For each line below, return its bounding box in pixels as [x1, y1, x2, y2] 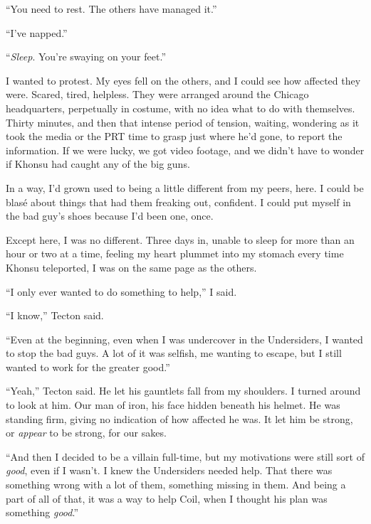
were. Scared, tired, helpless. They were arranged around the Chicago [6, 87, 309, 102]
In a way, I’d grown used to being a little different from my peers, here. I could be [6, 180, 364, 195]
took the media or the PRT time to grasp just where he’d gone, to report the [6, 129, 343, 144]
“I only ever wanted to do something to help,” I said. [6, 284, 237, 299]
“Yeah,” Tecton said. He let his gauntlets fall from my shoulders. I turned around [6, 383, 361, 398]
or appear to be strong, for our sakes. [6, 425, 167, 440]
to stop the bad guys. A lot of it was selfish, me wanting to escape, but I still [6, 346, 342, 360]
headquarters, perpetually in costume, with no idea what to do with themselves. [6, 100, 355, 115]
